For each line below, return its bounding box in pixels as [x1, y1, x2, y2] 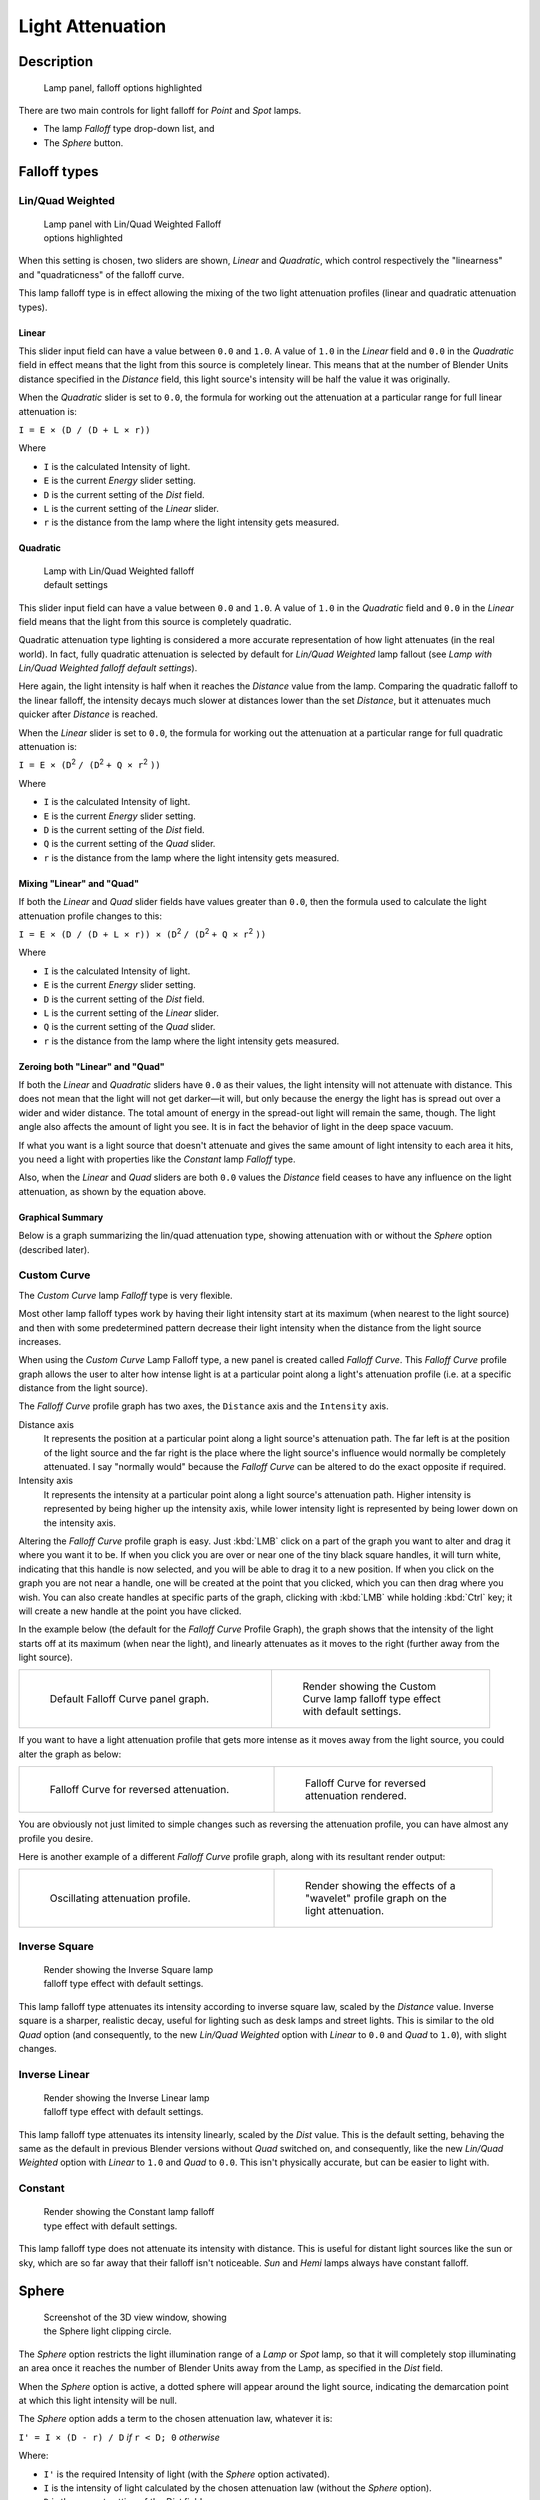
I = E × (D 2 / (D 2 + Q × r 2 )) [18, 757, 162, 771]
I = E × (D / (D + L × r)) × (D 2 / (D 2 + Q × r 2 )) [18, 926, 267, 940]
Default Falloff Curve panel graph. [49, 1692, 210, 1706]
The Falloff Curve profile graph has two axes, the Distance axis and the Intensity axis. [18, 1400, 389, 1412]
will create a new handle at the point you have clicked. [18, 1605, 242, 1617]
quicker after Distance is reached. [18, 708, 159, 720]
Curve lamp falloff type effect [302, 1692, 441, 1706]
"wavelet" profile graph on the [305, 1891, 447, 1905]
